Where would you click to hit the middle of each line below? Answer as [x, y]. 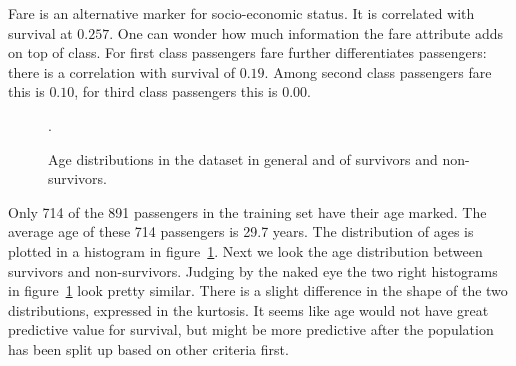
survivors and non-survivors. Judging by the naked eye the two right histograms [253, 270]
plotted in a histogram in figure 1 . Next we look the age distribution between [245, 250]
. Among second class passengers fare [378, 71]
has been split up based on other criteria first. [148, 348]
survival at [40, 32]
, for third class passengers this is [176, 91]
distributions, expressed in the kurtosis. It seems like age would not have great [248, 309]
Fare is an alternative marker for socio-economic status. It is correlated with [241, 13]
